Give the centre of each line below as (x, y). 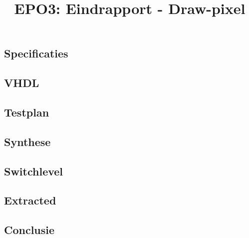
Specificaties (36, 53)
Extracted (30, 200)
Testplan (27, 112)
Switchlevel (34, 171)
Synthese (27, 141)
